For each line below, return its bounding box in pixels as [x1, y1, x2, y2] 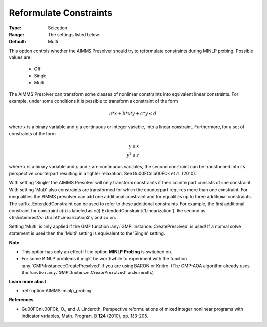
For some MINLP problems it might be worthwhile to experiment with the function [21, 256, 187, 262]
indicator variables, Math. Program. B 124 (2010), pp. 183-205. [21, 313, 148, 319]
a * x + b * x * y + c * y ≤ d [109, 111, 157, 116]
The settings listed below [48, 31, 99, 37]
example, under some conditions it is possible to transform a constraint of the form [9, 98, 178, 104]
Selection [48, 25, 68, 31]
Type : [9, 25, 22, 31]
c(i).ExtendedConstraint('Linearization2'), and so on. [9, 215, 116, 220]
